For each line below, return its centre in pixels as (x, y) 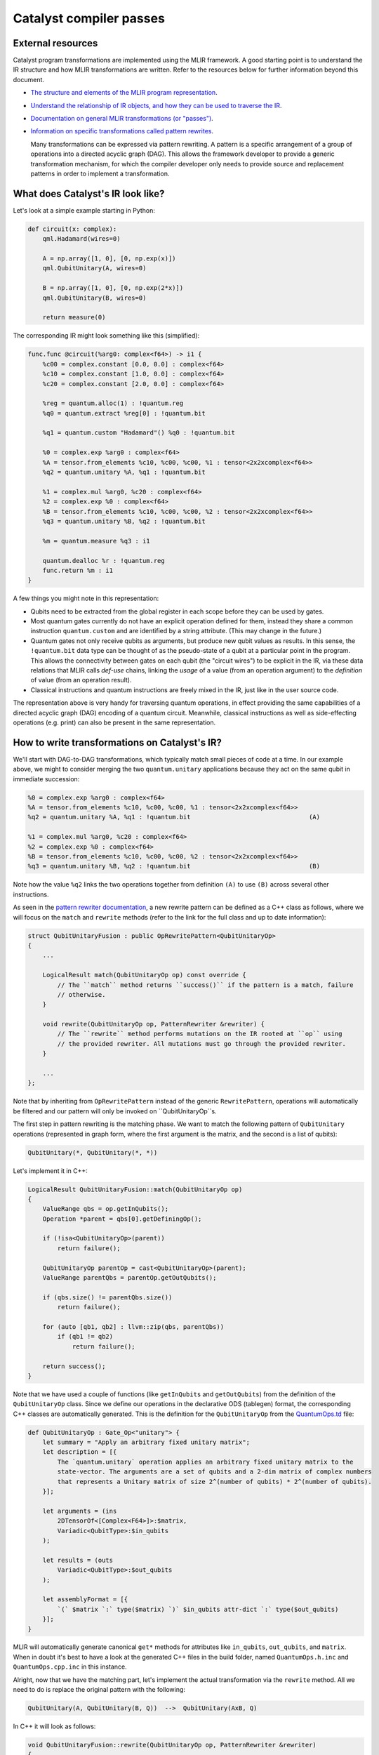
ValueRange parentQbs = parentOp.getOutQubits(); (129, 1278)
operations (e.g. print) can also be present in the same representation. (114, 722)
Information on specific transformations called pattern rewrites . (122, 131)
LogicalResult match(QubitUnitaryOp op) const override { (144, 975)
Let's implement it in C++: (50, 1171)
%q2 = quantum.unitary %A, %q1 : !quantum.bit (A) (174, 817)
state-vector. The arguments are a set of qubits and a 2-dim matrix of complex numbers (214, 1472)
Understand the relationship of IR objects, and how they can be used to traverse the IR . (156, 105)
